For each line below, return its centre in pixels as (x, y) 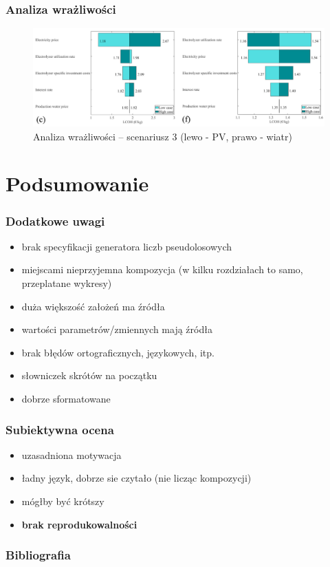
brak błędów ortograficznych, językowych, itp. (118, 352)
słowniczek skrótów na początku (89, 375)
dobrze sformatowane (66, 398)
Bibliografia (38, 555)
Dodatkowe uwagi (55, 221)
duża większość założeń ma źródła (93, 306)
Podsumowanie (77, 183)
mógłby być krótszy (63, 501)
